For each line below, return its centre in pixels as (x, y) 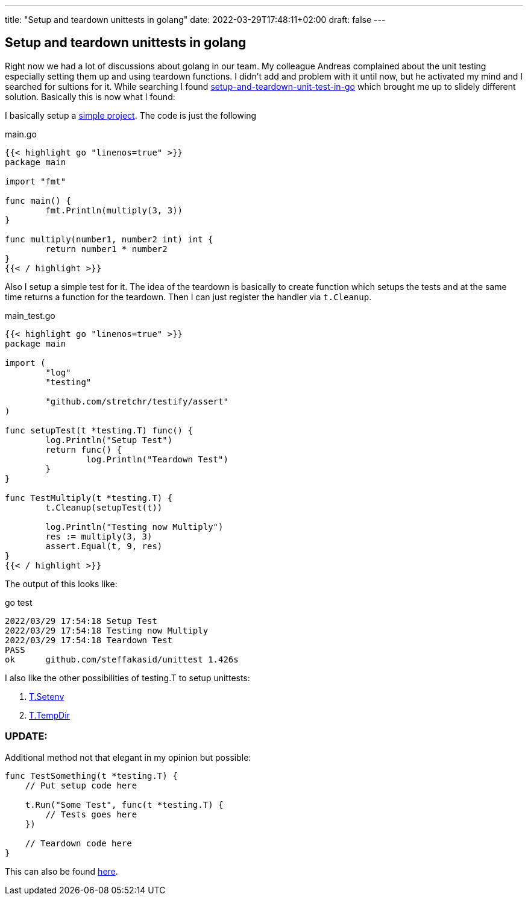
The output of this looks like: (61, 584)
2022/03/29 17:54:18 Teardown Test (89, 640)
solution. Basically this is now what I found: (90, 96)
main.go (21, 134)
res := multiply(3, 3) (99, 536)
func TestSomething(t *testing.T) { (91, 776)
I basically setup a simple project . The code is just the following (131, 115)
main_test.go (30, 315)
